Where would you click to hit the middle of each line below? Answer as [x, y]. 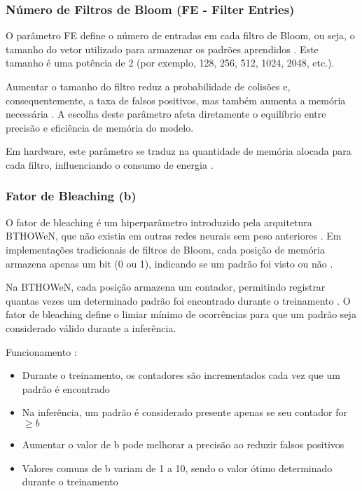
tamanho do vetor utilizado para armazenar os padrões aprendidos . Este [162, 49]
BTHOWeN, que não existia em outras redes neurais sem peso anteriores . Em [174, 236]
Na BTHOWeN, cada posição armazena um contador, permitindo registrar [166, 287]
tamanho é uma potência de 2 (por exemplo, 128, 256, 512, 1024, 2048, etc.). [170, 63]
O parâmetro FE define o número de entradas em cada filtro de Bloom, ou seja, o [180, 35]
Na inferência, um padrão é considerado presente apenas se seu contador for [185, 412]
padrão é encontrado [66, 388]
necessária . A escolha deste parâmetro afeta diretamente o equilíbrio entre [166, 114]
